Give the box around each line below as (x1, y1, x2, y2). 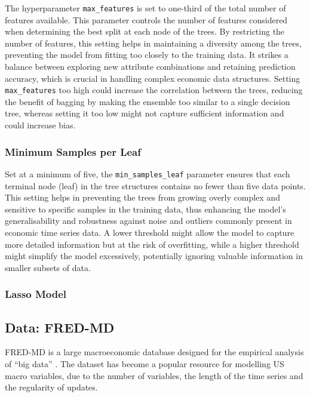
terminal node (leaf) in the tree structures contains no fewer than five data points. (5, 179, 306, 192)
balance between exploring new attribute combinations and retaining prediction (5, 60, 296, 73)
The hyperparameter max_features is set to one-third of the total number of (5, 2, 286, 14)
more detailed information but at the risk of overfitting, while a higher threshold (5, 238, 299, 250)
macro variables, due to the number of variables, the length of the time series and (5, 369, 303, 381)
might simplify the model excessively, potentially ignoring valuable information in (5, 250, 303, 262)
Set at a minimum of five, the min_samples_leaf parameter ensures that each (5, 167, 290, 180)
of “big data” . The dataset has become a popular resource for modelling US (5, 357, 284, 370)
